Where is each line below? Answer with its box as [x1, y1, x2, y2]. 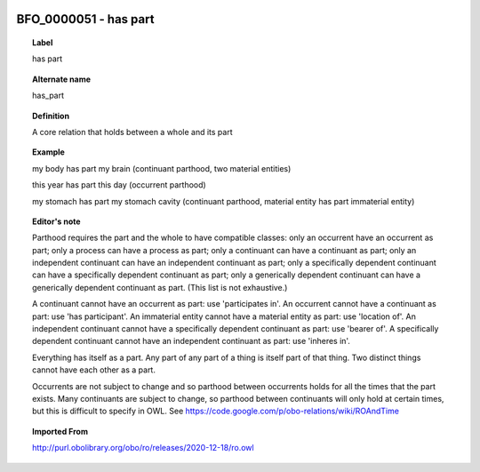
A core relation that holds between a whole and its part [32, 126, 233, 137]
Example [32, 147, 66, 157]
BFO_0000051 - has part [16, 12, 155, 27]
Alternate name [32, 74, 92, 84]
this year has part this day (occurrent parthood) [32, 180, 206, 190]
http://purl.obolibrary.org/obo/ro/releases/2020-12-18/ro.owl [32, 443, 254, 453]
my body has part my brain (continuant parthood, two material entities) [32, 163, 292, 173]
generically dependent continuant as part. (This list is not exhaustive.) [32, 282, 288, 292]
